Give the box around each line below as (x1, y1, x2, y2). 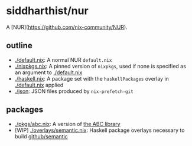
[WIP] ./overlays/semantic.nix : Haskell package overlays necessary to (14, 127, 185, 134)
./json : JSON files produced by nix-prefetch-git (14, 87, 134, 95)
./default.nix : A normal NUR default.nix (14, 56, 112, 63)
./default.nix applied (14, 81, 64, 88)
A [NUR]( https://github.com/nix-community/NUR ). (6, 24, 128, 31)
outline (6, 41, 32, 51)
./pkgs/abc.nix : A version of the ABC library (14, 120, 121, 127)
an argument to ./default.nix (14, 69, 83, 76)
